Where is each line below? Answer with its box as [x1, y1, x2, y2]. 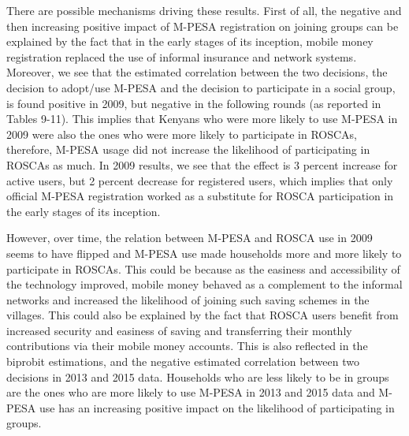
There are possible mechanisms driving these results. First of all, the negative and [6, 2, 402, 18]
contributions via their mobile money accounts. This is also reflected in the [6, 337, 368, 354]
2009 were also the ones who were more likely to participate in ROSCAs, [6, 125, 358, 142]
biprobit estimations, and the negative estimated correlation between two [6, 353, 359, 370]
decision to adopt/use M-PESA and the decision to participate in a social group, [6, 79, 396, 95]
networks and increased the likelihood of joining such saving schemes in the [6, 291, 370, 307]
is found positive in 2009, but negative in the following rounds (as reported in [6, 95, 381, 111]
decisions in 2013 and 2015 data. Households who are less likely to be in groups [6, 368, 389, 385]
